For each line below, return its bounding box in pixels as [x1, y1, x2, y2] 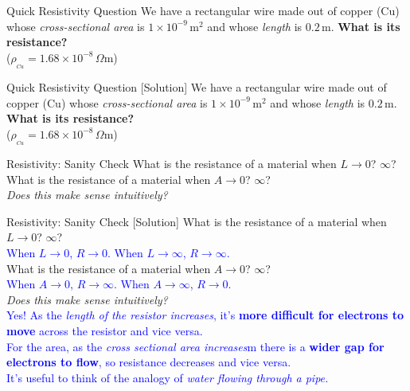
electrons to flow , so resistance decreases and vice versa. [6, 354, 291, 370]
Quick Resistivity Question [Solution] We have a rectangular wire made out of [6, 78, 387, 95]
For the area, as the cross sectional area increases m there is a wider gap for [6, 338, 385, 354]
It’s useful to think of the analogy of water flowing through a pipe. [6, 369, 329, 385]
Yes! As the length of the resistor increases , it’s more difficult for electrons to [6, 307, 404, 323]
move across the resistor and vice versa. [6, 322, 203, 338]
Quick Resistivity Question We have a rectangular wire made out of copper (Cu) [6, 2, 400, 18]
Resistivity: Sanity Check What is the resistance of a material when [6, 154, 337, 171]
